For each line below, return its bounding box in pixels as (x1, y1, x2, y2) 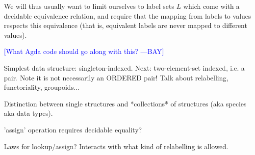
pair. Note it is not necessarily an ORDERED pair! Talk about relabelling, (4, 72, 229, 82)
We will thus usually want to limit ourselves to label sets (4, 1, 174, 11)
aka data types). (4, 108, 53, 118)
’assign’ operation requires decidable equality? (4, 124, 142, 134)
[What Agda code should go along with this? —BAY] (4, 46, 164, 56)
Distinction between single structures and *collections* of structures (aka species (4, 98, 247, 108)
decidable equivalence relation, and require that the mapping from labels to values (4, 10, 251, 21)
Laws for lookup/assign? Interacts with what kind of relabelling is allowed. (4, 141, 229, 151)
